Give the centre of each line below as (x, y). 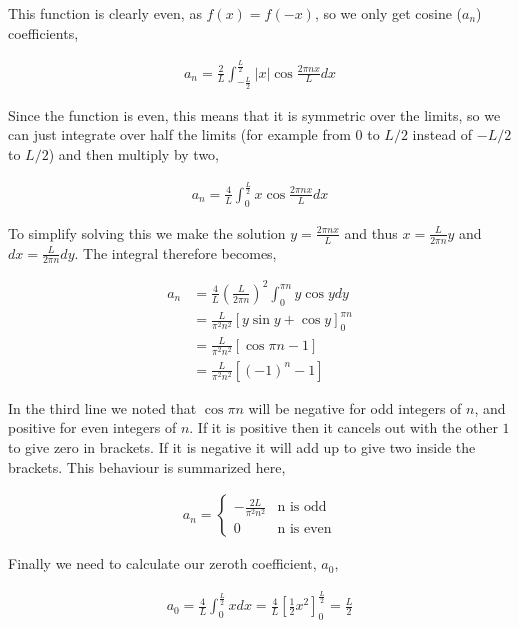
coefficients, (43, 32)
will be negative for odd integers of (355, 407)
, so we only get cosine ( (388, 13)
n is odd (302, 507)
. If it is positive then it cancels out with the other (343, 427)
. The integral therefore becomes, (175, 252)
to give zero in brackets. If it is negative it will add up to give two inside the (242, 446)
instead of (442, 134)
